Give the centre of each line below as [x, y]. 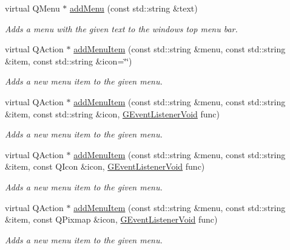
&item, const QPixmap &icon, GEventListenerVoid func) [111, 219]
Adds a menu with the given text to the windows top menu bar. [121, 28]
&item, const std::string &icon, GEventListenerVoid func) [113, 113]
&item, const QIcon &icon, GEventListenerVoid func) [105, 166]
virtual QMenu [32, 8]
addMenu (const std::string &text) [134, 8]
